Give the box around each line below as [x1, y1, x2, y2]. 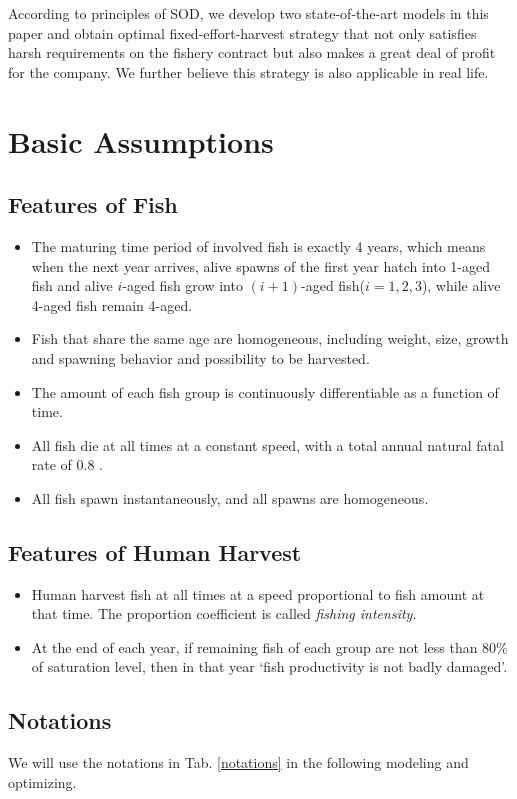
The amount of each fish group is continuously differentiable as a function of [31, 381, 499, 402]
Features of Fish [8, 189, 178, 220]
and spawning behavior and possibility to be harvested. [31, 347, 370, 368]
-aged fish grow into [122, 275, 243, 296]
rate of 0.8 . [31, 454, 104, 475]
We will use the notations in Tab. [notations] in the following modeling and [8, 752, 469, 773]
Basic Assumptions [8, 120, 274, 161]
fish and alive [31, 275, 113, 296]
